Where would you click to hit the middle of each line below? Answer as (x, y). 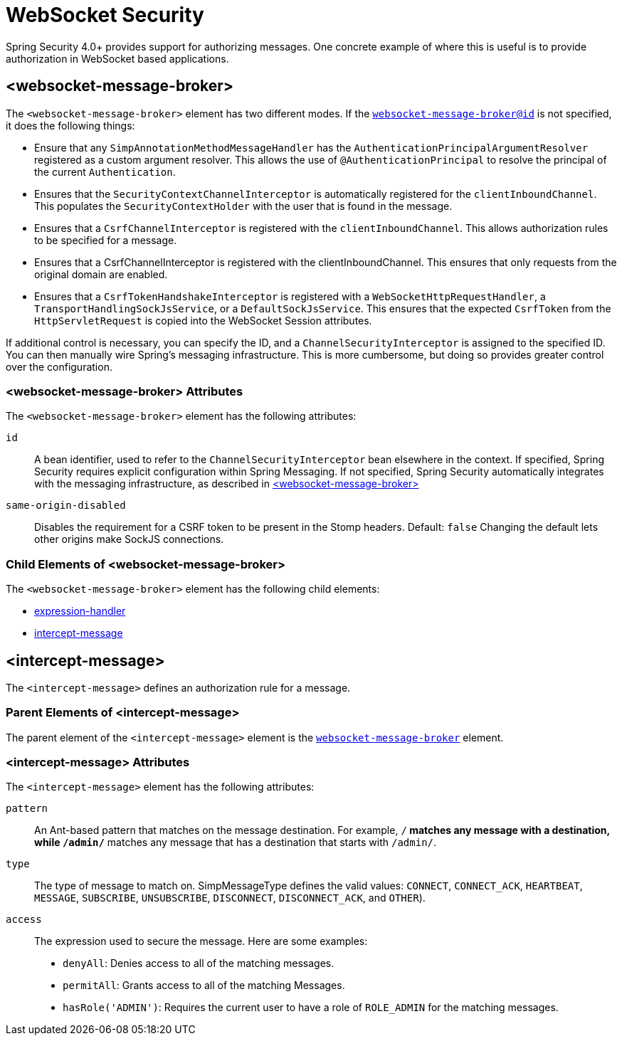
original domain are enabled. (101, 274)
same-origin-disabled (66, 506)
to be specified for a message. (106, 240)
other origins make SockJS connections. (129, 539)
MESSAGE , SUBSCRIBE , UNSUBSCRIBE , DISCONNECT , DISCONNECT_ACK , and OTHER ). (230, 898)
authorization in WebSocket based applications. (117, 58)
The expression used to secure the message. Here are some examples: (201, 941)
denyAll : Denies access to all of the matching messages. (199, 963)
